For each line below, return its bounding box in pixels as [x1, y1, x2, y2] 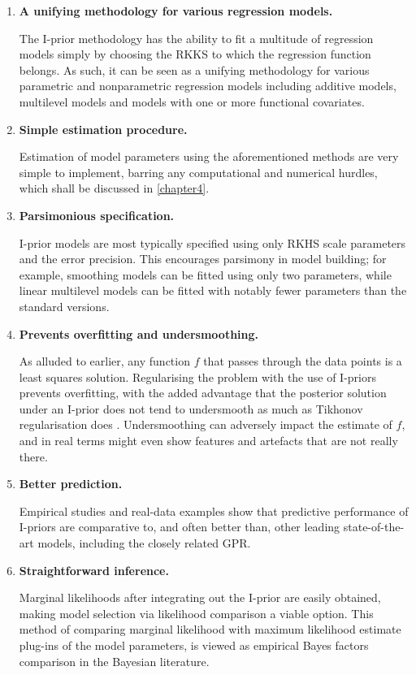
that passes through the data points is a [203, 353, 402, 370]
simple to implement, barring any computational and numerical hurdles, [19, 163, 378, 180]
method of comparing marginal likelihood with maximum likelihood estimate [19, 621, 401, 638]
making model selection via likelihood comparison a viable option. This [19, 604, 374, 621]
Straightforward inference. [19, 561, 169, 578]
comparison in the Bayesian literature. [19, 652, 210, 669]
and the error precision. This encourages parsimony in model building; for [19, 250, 387, 267]
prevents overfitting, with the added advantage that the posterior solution [19, 384, 387, 401]
